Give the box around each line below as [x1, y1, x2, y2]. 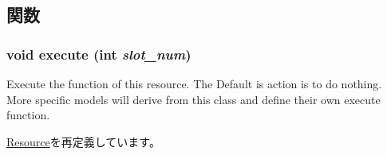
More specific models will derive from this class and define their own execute [6, 91, 381, 107]
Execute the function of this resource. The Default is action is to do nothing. [6, 76, 382, 91]
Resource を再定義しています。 [6, 133, 160, 149]
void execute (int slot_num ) [6, 44, 192, 64]
